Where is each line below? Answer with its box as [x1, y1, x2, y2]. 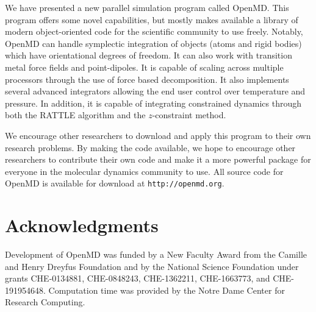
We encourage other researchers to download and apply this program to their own [5, 129, 311, 141]
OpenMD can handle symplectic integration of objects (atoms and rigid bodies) [5, 37, 302, 49]
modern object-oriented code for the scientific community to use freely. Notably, [5, 25, 303, 38]
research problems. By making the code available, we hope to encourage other [5, 141, 296, 154]
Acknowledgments [5, 213, 159, 238]
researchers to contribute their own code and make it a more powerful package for [5, 153, 311, 166]
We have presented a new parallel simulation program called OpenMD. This [5, 1, 289, 13]
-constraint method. [152, 108, 226, 121]
